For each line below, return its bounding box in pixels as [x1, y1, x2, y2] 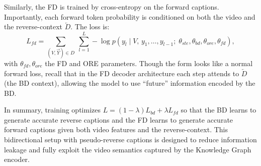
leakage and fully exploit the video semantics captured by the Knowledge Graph [4, 144, 251, 154]
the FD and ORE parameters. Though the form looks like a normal [45, 58, 253, 68]
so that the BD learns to [181, 104, 256, 115]
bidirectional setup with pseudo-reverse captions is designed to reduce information [4, 134, 257, 145]
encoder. [4, 154, 30, 164]
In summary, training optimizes [4, 104, 101, 115]
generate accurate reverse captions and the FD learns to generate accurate [4, 114, 233, 125]
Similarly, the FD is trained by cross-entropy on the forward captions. [4, 2, 219, 12]
